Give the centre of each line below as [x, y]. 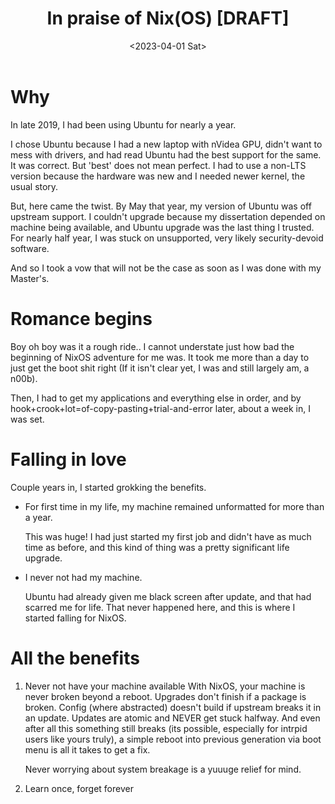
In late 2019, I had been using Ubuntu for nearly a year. [123, 124]
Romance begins [81, 318]
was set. [27, 419]
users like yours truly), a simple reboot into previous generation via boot [173, 739]
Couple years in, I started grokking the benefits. [108, 487]
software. [30, 248]
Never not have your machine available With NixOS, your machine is [165, 686]
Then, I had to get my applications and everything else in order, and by [156, 398]
